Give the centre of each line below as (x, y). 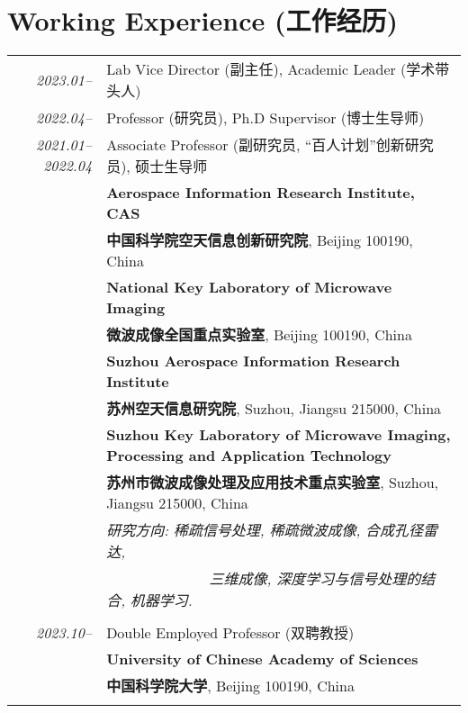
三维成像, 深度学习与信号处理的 (315, 579)
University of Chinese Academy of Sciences (262, 659)
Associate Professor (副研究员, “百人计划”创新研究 (270, 145)
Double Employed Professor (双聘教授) (230, 633)
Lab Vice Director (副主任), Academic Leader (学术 (271, 69)
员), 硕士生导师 (157, 167)
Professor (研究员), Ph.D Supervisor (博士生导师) (265, 118)
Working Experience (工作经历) (203, 20)
